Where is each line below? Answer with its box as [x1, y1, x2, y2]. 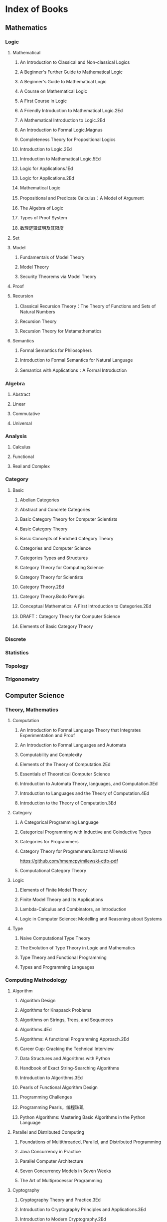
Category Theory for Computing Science [19, 564, 104, 570]
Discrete [5, 635, 26, 642]
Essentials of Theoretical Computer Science [19, 771, 111, 777]
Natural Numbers [19, 308, 55, 314]
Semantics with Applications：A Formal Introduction [19, 367, 127, 373]
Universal [12, 420, 32, 427]
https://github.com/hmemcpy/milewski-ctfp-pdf [19, 858, 118, 864]
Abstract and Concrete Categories [19, 506, 91, 512]
